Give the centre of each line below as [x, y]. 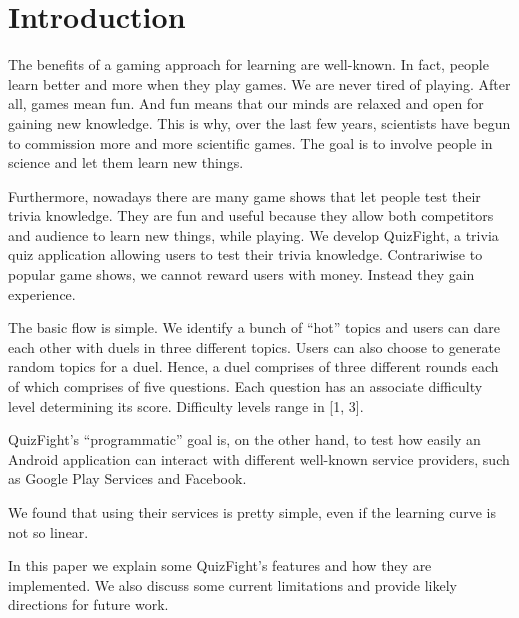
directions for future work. [88, 604]
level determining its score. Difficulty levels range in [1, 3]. [186, 405]
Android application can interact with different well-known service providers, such [259, 458]
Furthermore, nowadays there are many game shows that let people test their [244, 195]
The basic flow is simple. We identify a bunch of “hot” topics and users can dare [254, 327]
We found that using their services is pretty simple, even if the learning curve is [252, 512]
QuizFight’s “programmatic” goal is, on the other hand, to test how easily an [244, 439]
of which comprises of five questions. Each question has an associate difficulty [245, 386]
